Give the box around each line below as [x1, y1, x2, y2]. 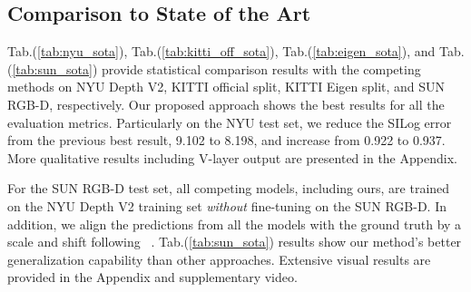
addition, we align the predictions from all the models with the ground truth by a [7, 214, 462, 233]
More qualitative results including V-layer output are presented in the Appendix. [7, 148, 457, 167]
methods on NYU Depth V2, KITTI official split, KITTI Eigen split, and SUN [7, 77, 446, 96]
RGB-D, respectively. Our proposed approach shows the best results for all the [7, 94, 445, 113]
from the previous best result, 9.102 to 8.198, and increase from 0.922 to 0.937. [7, 131, 446, 150]
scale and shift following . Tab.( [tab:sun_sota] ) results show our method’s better [7, 232, 462, 251]
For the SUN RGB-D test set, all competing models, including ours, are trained [7, 179, 450, 198]
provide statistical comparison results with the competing [102, 59, 421, 78]
